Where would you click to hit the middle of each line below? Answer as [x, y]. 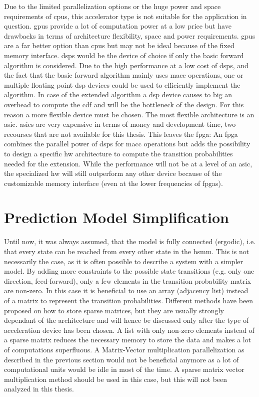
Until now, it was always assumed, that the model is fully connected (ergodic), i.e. [130, 241]
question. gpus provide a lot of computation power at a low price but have [118, 26]
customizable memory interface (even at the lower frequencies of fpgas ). [113, 183]
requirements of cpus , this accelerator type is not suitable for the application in [125, 16]
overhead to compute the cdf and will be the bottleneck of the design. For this [124, 104]
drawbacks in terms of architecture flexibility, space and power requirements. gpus [130, 35]
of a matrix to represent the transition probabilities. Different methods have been [129, 300]
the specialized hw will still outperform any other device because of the [113, 173]
